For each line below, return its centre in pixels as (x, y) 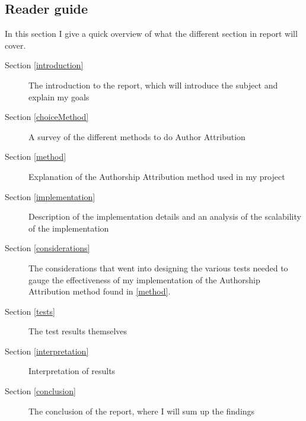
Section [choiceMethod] (47, 117)
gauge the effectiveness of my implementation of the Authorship (144, 279)
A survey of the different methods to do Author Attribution (137, 136)
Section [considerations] (47, 248)
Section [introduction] (44, 65)
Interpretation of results (72, 371)
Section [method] (36, 156)
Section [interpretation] (47, 351)
